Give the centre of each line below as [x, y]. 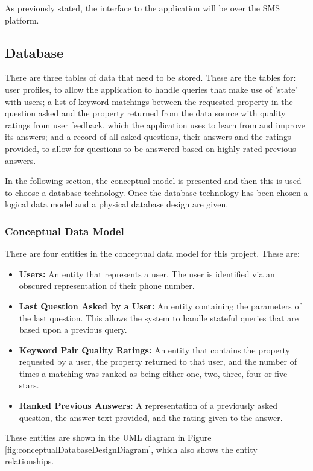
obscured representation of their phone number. [107, 286]
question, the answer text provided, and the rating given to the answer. [151, 417]
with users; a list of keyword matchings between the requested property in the [149, 101]
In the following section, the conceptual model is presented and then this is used [153, 181]
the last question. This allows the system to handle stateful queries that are [159, 318]
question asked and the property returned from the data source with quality [145, 113]
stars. [29, 385]
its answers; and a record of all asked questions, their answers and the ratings [148, 137]
